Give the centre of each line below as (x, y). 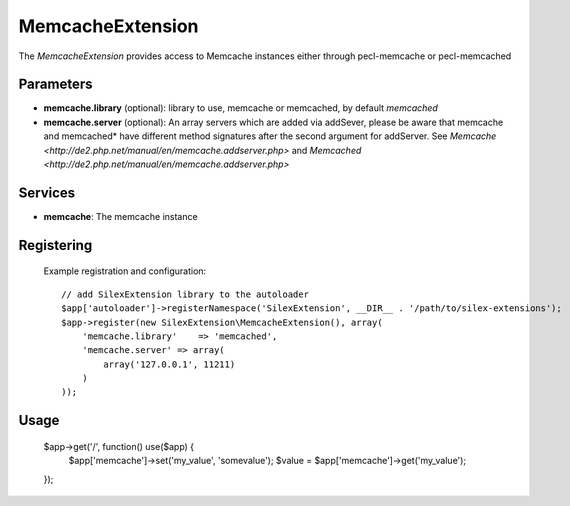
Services (47, 192)
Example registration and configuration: (125, 271)
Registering (55, 245)
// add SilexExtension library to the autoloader (185, 294)
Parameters (55, 84)
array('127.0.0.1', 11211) (169, 364)
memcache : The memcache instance (121, 216)
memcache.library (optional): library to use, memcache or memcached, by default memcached (241, 108)
